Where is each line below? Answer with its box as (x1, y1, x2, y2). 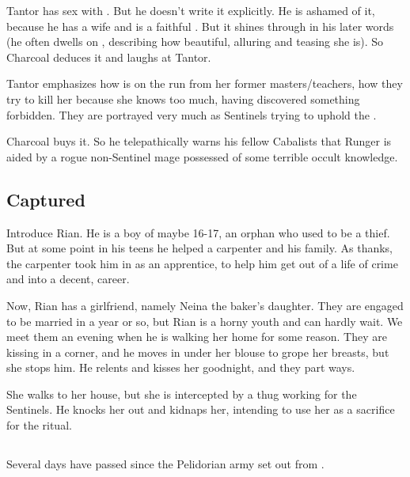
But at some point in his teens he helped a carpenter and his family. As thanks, (6, 240, 393, 256)
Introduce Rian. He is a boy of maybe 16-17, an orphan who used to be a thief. (6, 224, 390, 240)
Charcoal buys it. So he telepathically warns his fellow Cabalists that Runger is (6, 133, 392, 150)
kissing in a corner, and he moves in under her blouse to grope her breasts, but (6, 343, 389, 360)
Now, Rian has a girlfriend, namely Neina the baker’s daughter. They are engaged (6, 297, 404, 313)
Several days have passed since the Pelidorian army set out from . (6, 456, 325, 472)
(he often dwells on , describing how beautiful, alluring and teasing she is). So (6, 33, 384, 50)
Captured (6, 187, 85, 211)
